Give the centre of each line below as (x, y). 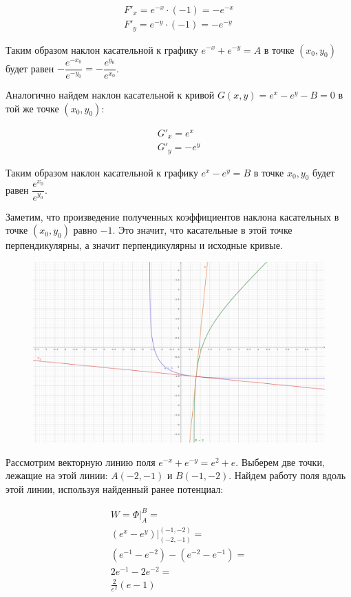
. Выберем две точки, (280, 462)
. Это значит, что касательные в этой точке (202, 230)
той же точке (32, 108)
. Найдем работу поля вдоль (287, 475)
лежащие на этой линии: (57, 475)
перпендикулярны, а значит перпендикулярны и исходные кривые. (144, 245)
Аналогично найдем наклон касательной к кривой (110, 95)
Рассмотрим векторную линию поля (81, 462)
